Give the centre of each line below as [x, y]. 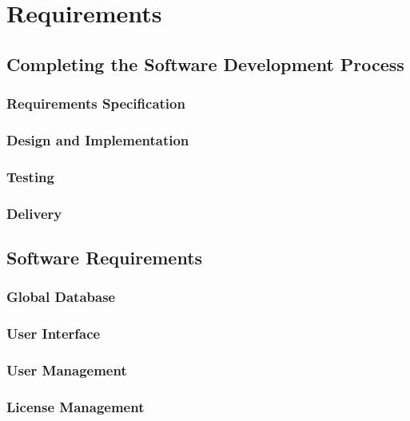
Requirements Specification [96, 103]
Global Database [61, 297]
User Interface [54, 334]
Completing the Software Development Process [205, 64]
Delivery [34, 213]
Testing [30, 176]
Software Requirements [105, 257]
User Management [67, 369]
